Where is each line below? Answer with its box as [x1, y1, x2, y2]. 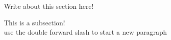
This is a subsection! [4, 17, 65, 27]
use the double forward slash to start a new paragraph [4, 27, 167, 37]
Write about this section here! [4, 1, 94, 11]
